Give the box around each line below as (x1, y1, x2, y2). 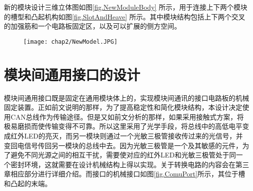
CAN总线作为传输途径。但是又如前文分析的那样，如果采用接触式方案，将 (10, 111, 244, 122)
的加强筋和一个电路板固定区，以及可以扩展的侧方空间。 (4, 21, 181, 31)
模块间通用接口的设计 (4, 64, 141, 84)
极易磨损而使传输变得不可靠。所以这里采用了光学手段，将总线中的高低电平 (4, 121, 242, 131)
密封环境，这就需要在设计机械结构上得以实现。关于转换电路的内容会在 (10, 159, 235, 169)
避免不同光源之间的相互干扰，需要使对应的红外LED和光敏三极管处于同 (10, 150, 236, 160)
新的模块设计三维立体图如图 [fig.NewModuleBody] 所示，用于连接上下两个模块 (4, 2, 248, 12)
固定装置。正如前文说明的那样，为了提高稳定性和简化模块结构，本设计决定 (4, 102, 242, 112)
